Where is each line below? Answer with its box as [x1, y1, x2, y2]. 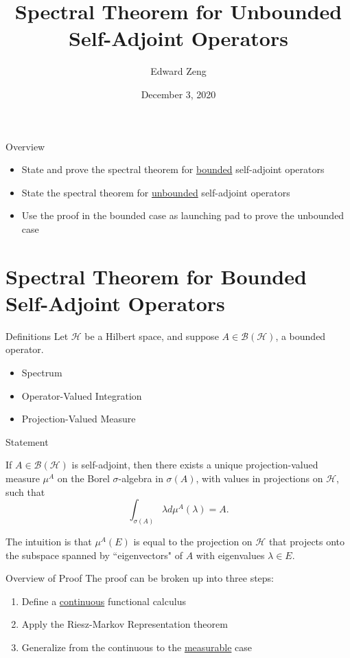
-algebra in [118, 470, 163, 485]
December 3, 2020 [141, 87, 216, 101]
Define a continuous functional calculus [21, 593, 186, 608]
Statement [5, 434, 49, 449]
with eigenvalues [196, 547, 265, 562]
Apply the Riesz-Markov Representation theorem [21, 617, 228, 631]
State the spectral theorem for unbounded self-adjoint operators [21, 185, 290, 199]
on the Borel [57, 470, 110, 485]
